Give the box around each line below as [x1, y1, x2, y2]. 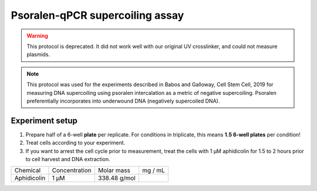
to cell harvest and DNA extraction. [25, 155, 110, 162]
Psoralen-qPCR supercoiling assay [11, 9, 184, 22]
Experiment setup [11, 115, 77, 125]
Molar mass [97, 166, 130, 175]
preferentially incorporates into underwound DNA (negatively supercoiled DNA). [26, 97, 220, 104]
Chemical [14, 166, 41, 175]
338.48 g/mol [97, 174, 136, 182]
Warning [26, 32, 48, 39]
